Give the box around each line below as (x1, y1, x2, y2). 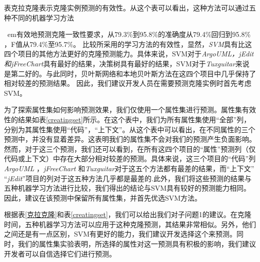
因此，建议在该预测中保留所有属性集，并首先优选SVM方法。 (4, 192, 202, 203)
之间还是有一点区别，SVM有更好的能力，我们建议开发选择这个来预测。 (4, 229, 237, 239)
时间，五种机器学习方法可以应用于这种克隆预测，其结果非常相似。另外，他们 (4, 219, 256, 229)
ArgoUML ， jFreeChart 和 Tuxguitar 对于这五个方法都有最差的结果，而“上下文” (4, 163, 254, 173)
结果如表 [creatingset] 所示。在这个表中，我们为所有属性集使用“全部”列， (17, 114, 251, 124)
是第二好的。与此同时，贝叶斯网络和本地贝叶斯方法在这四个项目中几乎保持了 (4, 68, 256, 78)
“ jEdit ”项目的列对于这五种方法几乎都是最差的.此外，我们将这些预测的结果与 (4, 173, 251, 183)
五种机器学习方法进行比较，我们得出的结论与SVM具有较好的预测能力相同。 (4, 183, 251, 193)
